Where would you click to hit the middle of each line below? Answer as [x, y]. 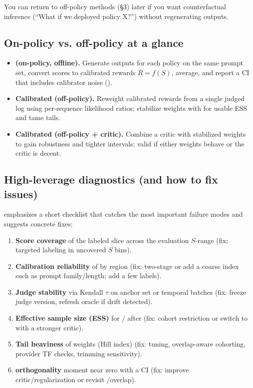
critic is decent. [38, 153]
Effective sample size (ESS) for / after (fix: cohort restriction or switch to [131, 318]
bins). [123, 250]
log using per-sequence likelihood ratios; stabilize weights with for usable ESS [131, 108]
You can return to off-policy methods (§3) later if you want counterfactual [115, 6]
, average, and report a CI [211, 72]
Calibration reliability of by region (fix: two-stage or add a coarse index [127, 266]
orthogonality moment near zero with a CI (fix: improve [102, 370]
